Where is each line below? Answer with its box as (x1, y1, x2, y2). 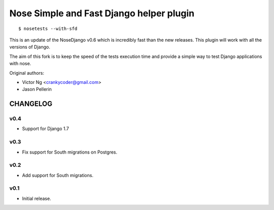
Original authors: (9, 70, 45, 76)
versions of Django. (9, 44, 50, 50)
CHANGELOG (9, 100, 53, 108)
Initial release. (22, 195, 51, 201)
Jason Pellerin (22, 86, 52, 93)
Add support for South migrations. (22, 172, 94, 178)
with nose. (9, 61, 31, 67)
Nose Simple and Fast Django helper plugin (9, 8, 195, 19)
